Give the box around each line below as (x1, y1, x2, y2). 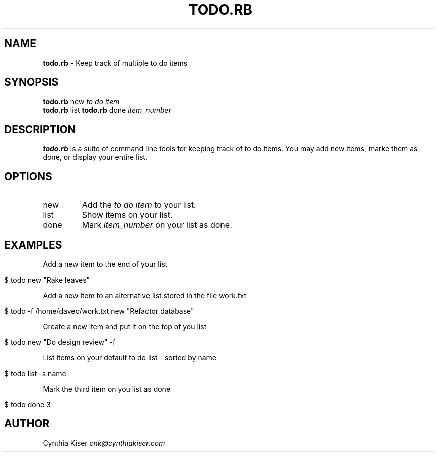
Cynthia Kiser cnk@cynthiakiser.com (43, 438, 165, 447)
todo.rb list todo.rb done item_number (43, 106, 171, 115)
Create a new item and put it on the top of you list (43, 322, 207, 331)
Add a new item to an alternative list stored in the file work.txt (43, 291, 247, 300)
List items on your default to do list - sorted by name (43, 353, 217, 362)
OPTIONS (4, 170, 52, 183)
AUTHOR (4, 417, 50, 430)
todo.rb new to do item (43, 97, 120, 106)
